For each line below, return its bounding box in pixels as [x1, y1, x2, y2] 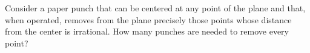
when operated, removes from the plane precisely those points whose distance [5, 13, 292, 26]
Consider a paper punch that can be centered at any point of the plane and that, [5, 2, 306, 14]
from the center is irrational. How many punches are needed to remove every [5, 25, 289, 38]
